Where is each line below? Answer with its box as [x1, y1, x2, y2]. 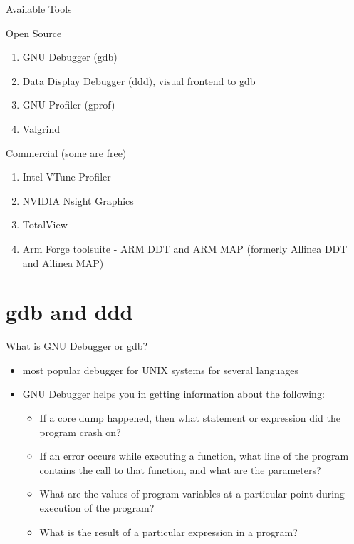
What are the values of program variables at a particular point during [39, 486, 345, 501]
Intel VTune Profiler [22, 169, 111, 184]
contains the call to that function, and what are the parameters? [39, 462, 321, 477]
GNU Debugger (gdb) [22, 49, 118, 64]
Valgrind [22, 121, 60, 136]
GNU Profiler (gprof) [22, 97, 115, 112]
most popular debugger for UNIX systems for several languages [22, 362, 298, 377]
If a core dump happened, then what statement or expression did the [39, 410, 340, 425]
